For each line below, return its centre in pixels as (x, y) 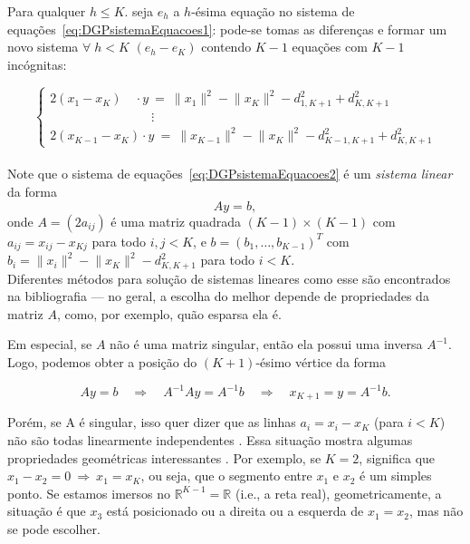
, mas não (436, 511)
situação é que (47, 511)
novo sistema (43, 47)
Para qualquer (47, 11)
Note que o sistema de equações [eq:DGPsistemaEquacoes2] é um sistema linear (230, 174)
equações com (330, 47)
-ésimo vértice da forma (321, 361)
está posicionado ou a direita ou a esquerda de (235, 511)
